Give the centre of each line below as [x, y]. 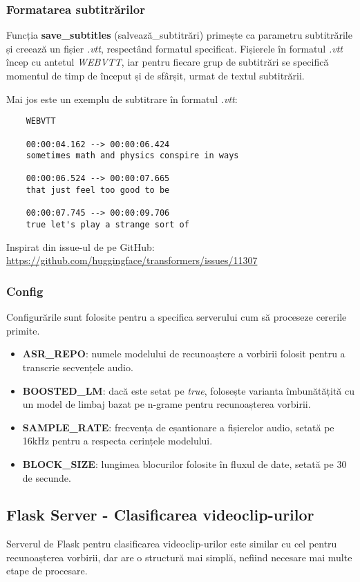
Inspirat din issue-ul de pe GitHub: [80, 246]
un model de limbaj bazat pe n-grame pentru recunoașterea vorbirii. [167, 404]
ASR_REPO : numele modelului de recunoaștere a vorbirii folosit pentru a [184, 354]
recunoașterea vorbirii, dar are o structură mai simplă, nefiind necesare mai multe [179, 557]
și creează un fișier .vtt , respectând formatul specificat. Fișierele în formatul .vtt [174, 48]
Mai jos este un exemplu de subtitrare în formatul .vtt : [122, 98]
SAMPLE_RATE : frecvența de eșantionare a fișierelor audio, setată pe [178, 427]
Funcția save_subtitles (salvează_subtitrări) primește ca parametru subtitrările [179, 35]
